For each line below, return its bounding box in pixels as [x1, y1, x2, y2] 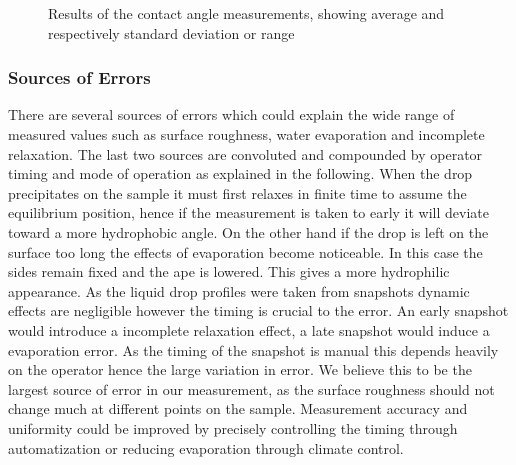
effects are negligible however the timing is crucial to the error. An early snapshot [8, 300, 509, 321]
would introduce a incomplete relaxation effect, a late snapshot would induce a [8, 319, 490, 340]
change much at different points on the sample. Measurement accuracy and [8, 398, 468, 419]
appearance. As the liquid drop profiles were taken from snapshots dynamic [8, 280, 470, 301]
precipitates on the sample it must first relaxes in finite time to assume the [8, 182, 467, 203]
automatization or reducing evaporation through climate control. [8, 437, 404, 458]
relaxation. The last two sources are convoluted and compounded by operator [8, 143, 483, 164]
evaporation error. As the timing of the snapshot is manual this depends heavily [8, 339, 499, 360]
